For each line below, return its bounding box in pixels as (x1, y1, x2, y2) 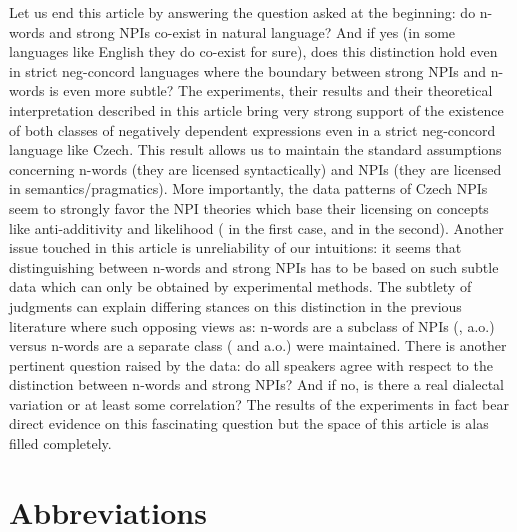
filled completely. (9, 433, 112, 454)
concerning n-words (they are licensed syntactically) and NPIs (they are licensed (9, 158, 502, 179)
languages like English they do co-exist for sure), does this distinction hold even (9, 41, 498, 62)
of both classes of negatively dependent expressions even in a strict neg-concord (9, 119, 496, 140)
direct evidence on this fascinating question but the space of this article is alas (9, 413, 489, 434)
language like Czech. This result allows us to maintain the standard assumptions (9, 139, 502, 160)
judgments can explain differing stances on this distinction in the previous (9, 295, 462, 316)
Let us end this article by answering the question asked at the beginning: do (9, 2, 476, 22)
